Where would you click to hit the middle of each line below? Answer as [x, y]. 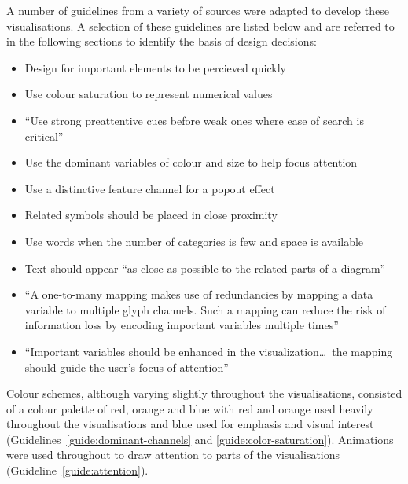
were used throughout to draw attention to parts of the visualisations [173, 455]
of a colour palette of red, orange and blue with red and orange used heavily [190, 408]
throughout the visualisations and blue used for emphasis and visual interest [190, 424]
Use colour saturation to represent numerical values [149, 94]
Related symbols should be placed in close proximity [151, 215]
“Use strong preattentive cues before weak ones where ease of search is [194, 120]
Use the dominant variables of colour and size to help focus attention [191, 162]
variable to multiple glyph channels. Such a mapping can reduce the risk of [205, 309]
